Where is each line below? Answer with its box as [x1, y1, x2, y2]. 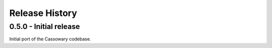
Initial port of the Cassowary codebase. [9, 36, 91, 42]
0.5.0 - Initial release [9, 22, 80, 31]
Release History [9, 7, 78, 18]
